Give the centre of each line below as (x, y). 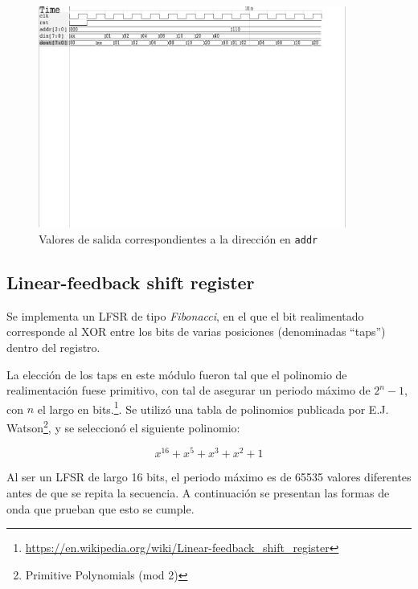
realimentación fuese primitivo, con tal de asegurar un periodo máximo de (189, 390)
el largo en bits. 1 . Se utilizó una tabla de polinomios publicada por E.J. (213, 407)
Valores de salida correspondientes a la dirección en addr (178, 238)
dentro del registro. (53, 348)
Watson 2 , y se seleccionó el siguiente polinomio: (123, 426)
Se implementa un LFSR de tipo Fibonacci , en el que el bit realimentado (185, 315)
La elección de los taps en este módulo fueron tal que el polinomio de (177, 374)
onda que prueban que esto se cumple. (100, 508)
